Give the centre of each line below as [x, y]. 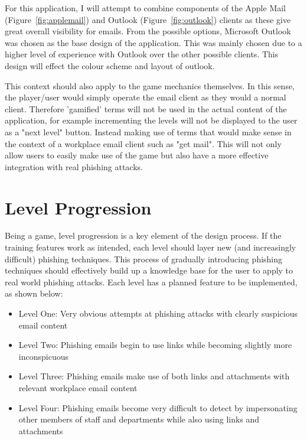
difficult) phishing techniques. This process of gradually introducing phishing [144, 258]
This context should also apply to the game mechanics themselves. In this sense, [150, 85]
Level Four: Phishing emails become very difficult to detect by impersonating [158, 407]
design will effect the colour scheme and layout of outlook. [110, 65]
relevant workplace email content [78, 387]
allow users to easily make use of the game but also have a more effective [137, 155]
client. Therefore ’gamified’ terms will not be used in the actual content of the [146, 108]
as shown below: [34, 293]
